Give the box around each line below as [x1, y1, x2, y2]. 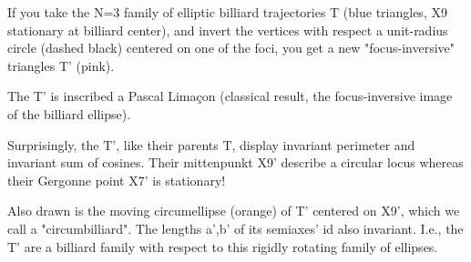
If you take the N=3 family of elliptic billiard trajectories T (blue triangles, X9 [7, 3, 447, 21]
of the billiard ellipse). [7, 104, 131, 123]
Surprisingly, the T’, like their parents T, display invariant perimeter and [7, 135, 415, 154]
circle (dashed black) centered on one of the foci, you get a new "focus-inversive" [7, 38, 456, 57]
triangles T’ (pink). [7, 55, 115, 75]
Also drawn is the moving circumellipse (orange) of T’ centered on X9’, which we [7, 201, 460, 220]
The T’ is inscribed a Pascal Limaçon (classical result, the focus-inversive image [7, 86, 453, 106]
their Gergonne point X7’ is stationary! [7, 170, 226, 189]
